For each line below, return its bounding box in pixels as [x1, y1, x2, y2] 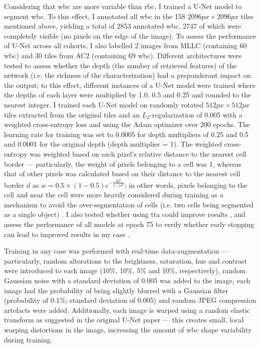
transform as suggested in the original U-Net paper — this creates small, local [4, 314, 244, 325]
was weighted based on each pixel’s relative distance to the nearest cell [29, 148, 246, 159]
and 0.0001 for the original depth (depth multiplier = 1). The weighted [4, 139, 222, 149]
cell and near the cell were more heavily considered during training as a [4, 189, 223, 200]
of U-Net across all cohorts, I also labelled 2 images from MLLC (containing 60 [4, 40, 247, 51]
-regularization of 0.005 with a [149, 109, 242, 120]
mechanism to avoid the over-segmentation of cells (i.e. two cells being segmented [4, 199, 253, 209]
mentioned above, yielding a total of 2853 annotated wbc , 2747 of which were [4, 21, 241, 31]
